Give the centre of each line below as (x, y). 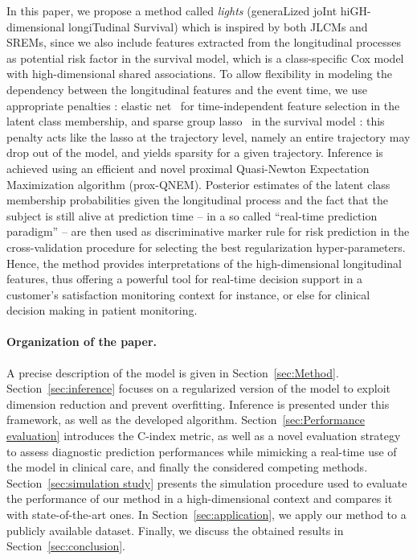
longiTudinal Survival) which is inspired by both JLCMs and (218, 26)
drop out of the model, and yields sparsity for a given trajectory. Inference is (195, 152)
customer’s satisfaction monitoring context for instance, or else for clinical (188, 294)
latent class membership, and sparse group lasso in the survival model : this (196, 121)
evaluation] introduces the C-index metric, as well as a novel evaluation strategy (204, 436)
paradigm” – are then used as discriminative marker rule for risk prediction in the (208, 231)
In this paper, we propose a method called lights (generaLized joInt (172, 10)
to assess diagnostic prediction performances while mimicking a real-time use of (202, 451)
